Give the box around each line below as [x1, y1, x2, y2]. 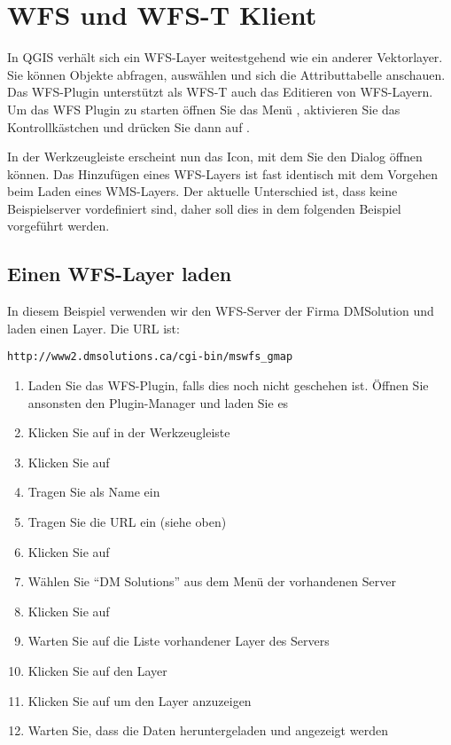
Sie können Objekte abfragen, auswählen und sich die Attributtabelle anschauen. [7, 65, 446, 83]
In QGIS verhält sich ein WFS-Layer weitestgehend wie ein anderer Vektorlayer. [7, 48, 443, 67]
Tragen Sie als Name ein [27, 482, 160, 501]
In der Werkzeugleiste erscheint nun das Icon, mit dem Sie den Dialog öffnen [7, 147, 423, 166]
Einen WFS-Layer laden [7, 260, 232, 287]
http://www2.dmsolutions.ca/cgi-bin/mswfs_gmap [7, 350, 293, 364]
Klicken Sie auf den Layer [27, 662, 167, 680]
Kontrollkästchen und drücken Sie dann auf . [7, 117, 250, 136]
